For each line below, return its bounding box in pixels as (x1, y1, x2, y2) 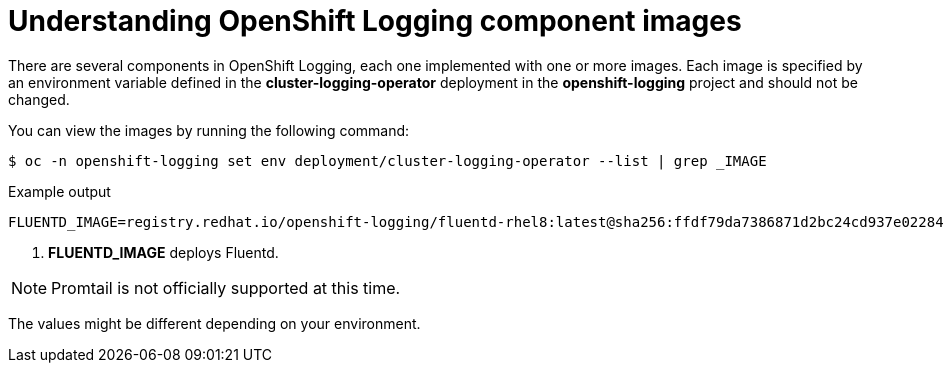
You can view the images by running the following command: (8, 121, 410, 139)
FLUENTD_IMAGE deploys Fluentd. (48, 243, 279, 261)
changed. (8, 90, 70, 108)
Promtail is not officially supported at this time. (51, 277, 401, 298)
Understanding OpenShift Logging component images (8, 4, 742, 38)
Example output (8, 182, 111, 200)
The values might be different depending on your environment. (8, 314, 421, 332)
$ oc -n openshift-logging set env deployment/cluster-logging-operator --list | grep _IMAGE (8, 152, 767, 169)
